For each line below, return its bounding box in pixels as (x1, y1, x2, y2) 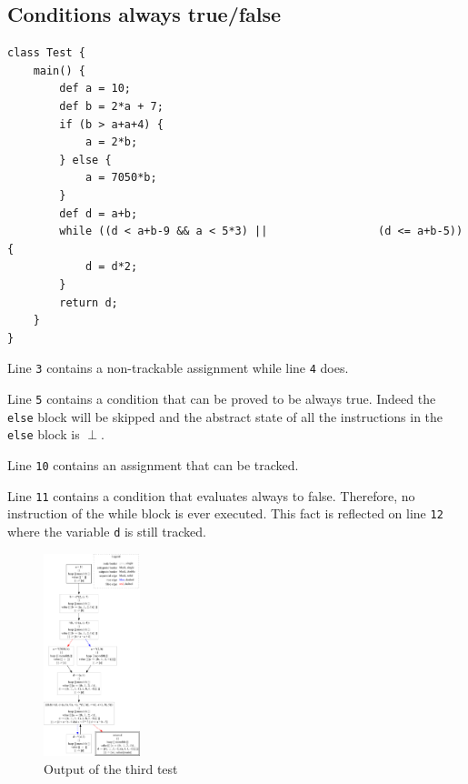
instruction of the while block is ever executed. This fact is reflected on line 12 (7, 504, 443, 523)
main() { (33, 64, 85, 77)
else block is (7, 425, 80, 444)
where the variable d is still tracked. (7, 521, 206, 540)
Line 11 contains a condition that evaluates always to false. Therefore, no (7, 486, 415, 505)
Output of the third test (44, 759, 178, 779)
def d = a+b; (59, 206, 138, 220)
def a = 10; (59, 82, 132, 95)
